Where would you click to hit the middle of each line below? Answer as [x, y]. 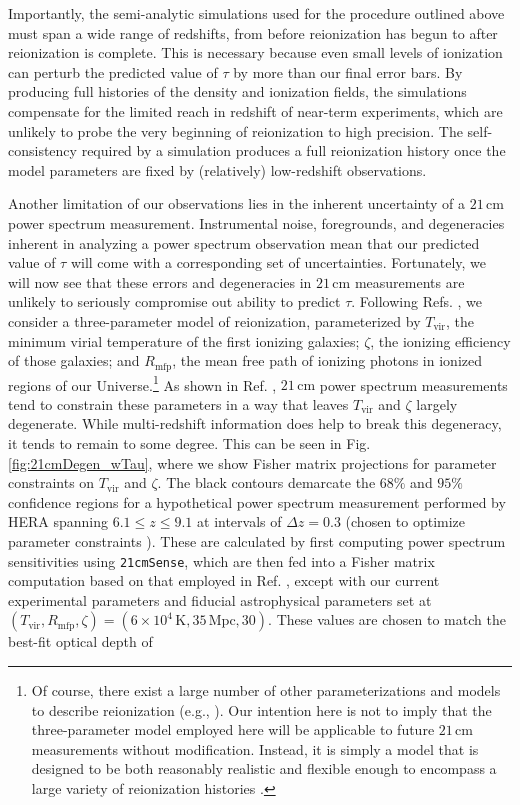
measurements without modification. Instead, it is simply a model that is [255, 748]
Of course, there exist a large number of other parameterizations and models [266, 689]
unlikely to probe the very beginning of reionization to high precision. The [235, 130]
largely [437, 403]
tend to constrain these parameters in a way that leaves [178, 403]
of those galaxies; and [74, 360]
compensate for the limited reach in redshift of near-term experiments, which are [255, 110]
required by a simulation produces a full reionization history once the [293, 150]
